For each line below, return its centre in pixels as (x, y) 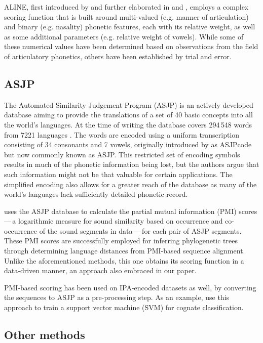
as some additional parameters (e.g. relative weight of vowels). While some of (124, 36)
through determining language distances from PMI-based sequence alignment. (125, 251)
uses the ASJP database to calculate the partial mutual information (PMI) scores (131, 211)
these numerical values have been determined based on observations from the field (131, 46)
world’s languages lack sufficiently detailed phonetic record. (96, 194)
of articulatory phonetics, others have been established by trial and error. (118, 56)
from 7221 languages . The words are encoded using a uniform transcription (122, 134)
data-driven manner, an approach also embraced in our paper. (100, 270)
